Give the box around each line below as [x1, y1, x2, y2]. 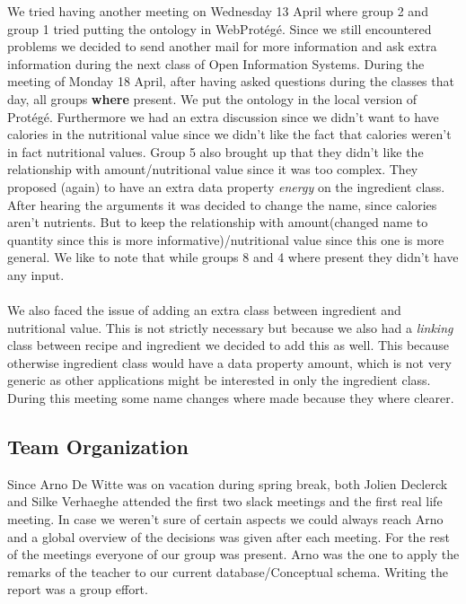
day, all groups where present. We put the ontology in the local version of [7, 89, 418, 108]
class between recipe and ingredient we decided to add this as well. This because [7, 336, 450, 355]
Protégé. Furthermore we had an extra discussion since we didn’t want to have [7, 107, 439, 126]
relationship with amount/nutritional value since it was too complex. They [7, 160, 418, 179]
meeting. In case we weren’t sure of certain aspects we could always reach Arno [7, 510, 444, 529]
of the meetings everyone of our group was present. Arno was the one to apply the [7, 545, 460, 564]
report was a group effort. [7, 580, 148, 599]
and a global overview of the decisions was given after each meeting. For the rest [7, 527, 450, 546]
